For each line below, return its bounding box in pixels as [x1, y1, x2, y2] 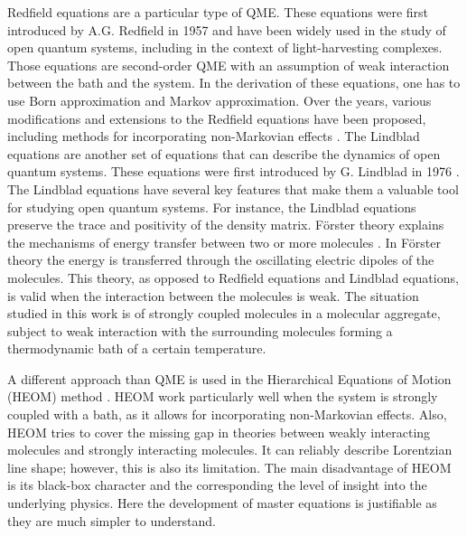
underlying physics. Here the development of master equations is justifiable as [7, 494, 437, 512]
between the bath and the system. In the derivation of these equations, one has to [7, 73, 461, 92]
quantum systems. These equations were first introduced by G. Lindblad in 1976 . [7, 162, 460, 181]
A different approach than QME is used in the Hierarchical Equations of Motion [7, 369, 452, 388]
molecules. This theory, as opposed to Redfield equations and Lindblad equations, [7, 268, 459, 287]
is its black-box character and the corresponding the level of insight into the [7, 475, 427, 494]
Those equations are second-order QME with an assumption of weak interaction [7, 55, 450, 74]
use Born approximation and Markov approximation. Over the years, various [7, 90, 432, 109]
